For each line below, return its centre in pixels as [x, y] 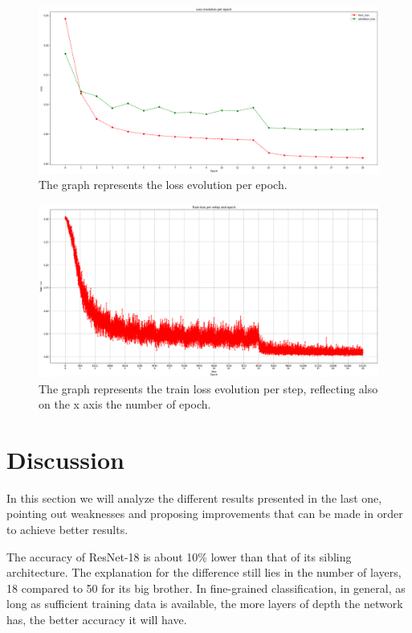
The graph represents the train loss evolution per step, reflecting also [208, 388]
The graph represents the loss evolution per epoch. [163, 185]
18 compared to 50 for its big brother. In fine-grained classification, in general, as [206, 588]
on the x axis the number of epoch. [125, 404]
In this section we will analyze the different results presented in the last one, [194, 497]
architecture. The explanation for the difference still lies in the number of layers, [204, 572]
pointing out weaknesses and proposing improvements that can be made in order [205, 514]
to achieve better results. [67, 530]
